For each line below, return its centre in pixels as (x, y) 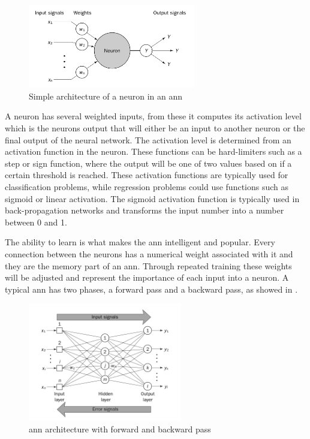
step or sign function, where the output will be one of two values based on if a (148, 163)
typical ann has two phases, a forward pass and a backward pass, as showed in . (151, 289)
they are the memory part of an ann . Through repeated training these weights (148, 265)
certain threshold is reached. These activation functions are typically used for (147, 175)
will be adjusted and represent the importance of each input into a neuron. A (147, 277)
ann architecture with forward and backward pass (120, 429)
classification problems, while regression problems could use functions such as (147, 187)
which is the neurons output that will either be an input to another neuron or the (155, 128)
